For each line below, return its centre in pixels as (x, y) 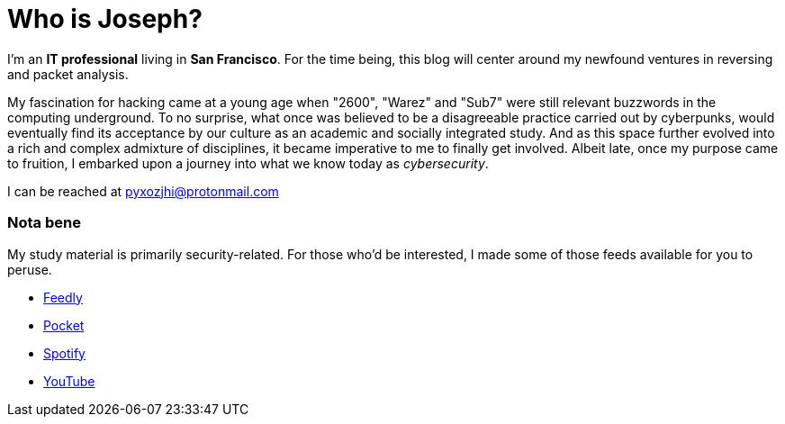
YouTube (69, 381)
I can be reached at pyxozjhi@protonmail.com (143, 191)
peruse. (30, 269)
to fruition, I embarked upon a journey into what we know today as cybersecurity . (248, 163)
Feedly (63, 297)
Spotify (64, 353)
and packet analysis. (68, 74)
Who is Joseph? (105, 19)
